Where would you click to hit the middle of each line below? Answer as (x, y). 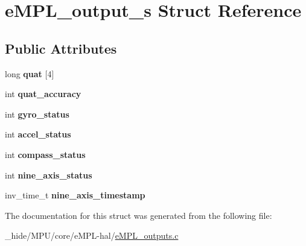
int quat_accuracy (43, 94)
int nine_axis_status (49, 175)
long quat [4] (30, 73)
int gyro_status (37, 114)
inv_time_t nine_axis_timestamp (75, 195)
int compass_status (45, 154)
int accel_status (38, 134)
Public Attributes (61, 48)
